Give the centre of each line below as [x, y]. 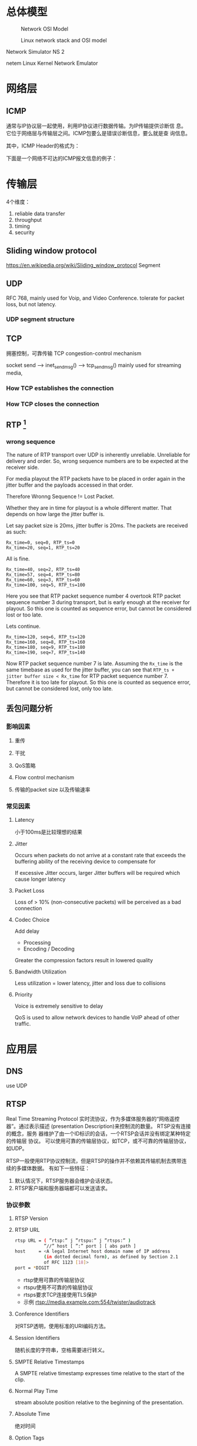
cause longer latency [40, 879]
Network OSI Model [45, 29]
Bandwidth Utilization [40, 972]
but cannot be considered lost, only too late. [60, 688]
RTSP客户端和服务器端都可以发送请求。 [62, 1188]
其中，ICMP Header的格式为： [43, 146]
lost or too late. [24, 615]
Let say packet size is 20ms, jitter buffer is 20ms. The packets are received [97, 525]
